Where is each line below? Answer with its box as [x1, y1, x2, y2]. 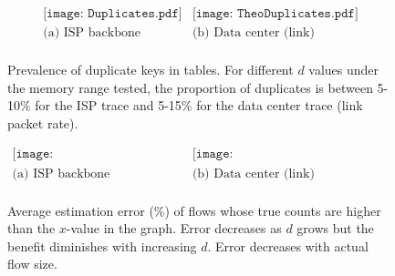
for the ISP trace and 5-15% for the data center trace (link [35, 96, 363, 115]
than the [7, 219, 56, 238]
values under [308, 60, 379, 79]
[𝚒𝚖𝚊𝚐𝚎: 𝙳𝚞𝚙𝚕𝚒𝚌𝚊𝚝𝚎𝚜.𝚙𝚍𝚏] [43, 7, 182, 21]
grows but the [296, 219, 374, 238]
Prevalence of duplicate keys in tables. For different [7, 60, 294, 79]
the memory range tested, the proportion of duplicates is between [7, 77, 373, 97]
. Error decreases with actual [207, 236, 369, 255]
